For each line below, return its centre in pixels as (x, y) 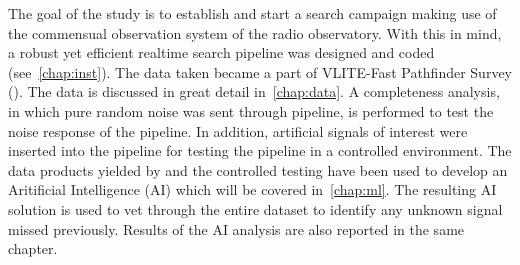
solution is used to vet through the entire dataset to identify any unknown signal (255, 208)
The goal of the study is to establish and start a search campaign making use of (252, 13)
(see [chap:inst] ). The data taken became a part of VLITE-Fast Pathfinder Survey (260, 71)
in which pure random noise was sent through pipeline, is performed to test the (251, 110)
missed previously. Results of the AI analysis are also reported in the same (236, 228)
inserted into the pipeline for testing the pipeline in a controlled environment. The (260, 150)
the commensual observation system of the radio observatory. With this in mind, (255, 32)
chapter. (33, 248)
